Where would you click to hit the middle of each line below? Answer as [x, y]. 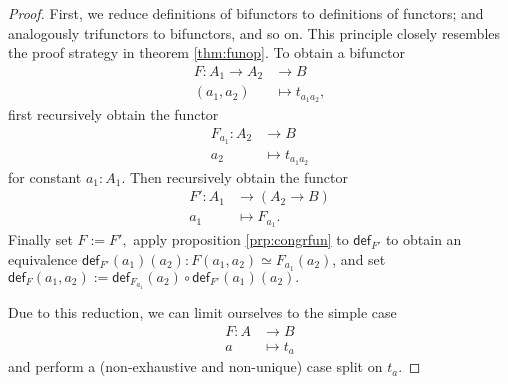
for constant [45, 176]
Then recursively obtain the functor [238, 176]
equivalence [43, 258]
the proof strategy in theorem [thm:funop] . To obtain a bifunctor [206, 52]
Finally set [40, 239]
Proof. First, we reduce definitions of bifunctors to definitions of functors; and [246, 13]
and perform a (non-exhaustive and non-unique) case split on [195, 366]
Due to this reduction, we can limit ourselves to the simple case [202, 312]
